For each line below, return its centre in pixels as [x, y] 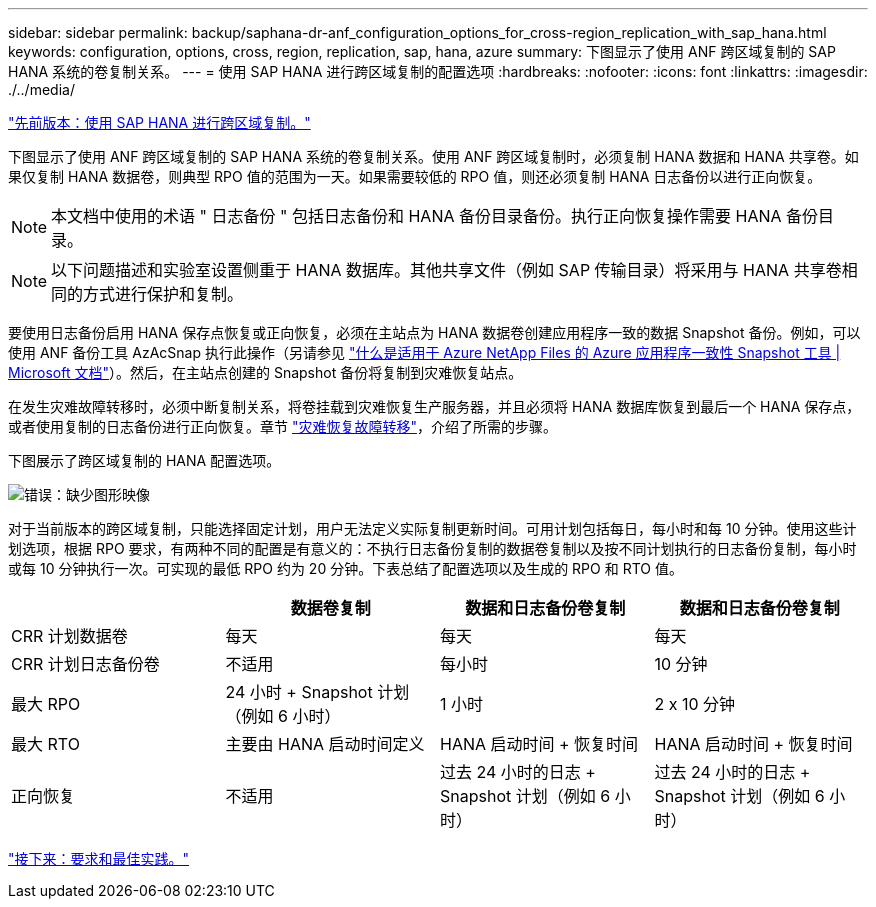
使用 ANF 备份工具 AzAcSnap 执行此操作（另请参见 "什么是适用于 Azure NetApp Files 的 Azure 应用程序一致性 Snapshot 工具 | [424, 352]
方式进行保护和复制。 [163, 294]
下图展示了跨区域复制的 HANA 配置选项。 [144, 460]
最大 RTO [45, 744]
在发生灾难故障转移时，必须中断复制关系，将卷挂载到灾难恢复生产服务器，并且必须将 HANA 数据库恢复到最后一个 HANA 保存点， [434, 406]
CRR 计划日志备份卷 [85, 664]
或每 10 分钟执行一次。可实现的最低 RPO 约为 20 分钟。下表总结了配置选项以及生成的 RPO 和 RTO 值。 [345, 568]
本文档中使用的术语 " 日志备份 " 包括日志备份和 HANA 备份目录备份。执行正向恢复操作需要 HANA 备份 [435, 216]
